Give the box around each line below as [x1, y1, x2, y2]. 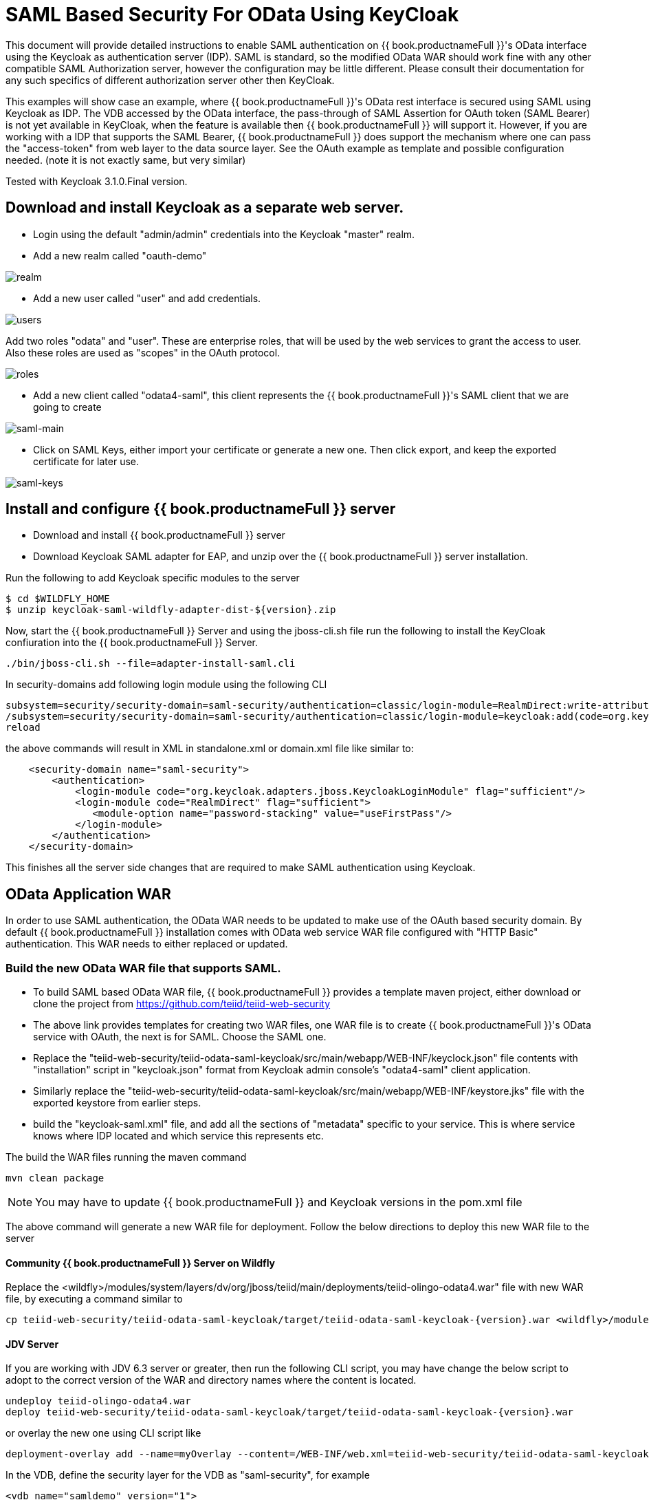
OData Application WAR [5, 885, 171, 903]
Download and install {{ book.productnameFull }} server [33, 529, 285, 542]
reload [5, 722, 41, 733]
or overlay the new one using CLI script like [5, 1427, 201, 1439]
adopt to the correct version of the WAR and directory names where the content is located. [5, 1374, 417, 1386]
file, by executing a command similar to [5, 1293, 183, 1305]
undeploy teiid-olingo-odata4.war [5, 1395, 191, 1407]
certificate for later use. [33, 455, 140, 467]
